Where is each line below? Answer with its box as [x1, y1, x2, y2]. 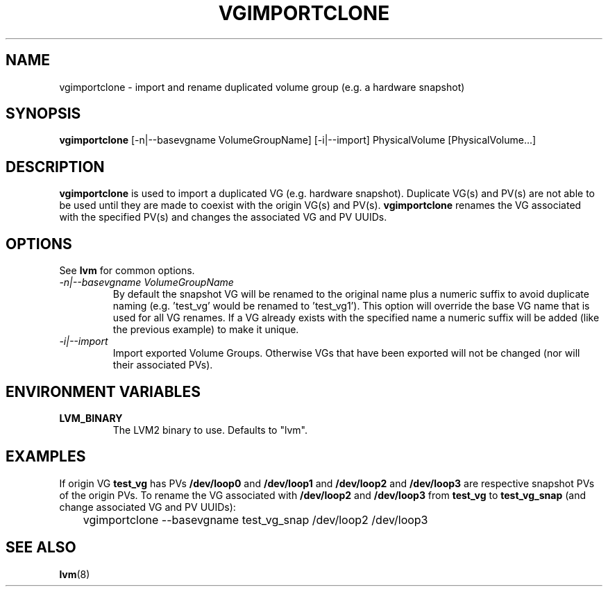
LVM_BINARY [59, 412, 123, 424]
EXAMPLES [6, 448, 86, 466]
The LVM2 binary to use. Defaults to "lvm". [112, 423, 307, 436]
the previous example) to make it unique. [112, 323, 299, 336]
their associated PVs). [112, 359, 213, 371]
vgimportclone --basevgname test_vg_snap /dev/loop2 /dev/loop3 [83, 512, 428, 527]
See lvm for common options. [59, 264, 195, 277]
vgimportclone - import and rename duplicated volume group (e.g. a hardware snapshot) [59, 81, 465, 93]
